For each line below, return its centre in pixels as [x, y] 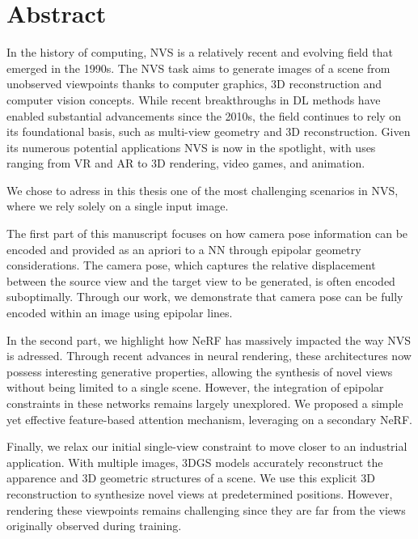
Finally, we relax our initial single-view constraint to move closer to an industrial [207, 446]
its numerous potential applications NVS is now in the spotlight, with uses [191, 147]
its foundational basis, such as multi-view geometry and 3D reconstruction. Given [209, 132]
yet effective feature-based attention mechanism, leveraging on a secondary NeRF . [209, 419]
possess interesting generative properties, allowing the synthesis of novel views [200, 371]
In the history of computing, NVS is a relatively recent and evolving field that [200, 52]
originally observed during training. [94, 526]
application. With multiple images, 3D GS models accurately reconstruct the [195, 462]
